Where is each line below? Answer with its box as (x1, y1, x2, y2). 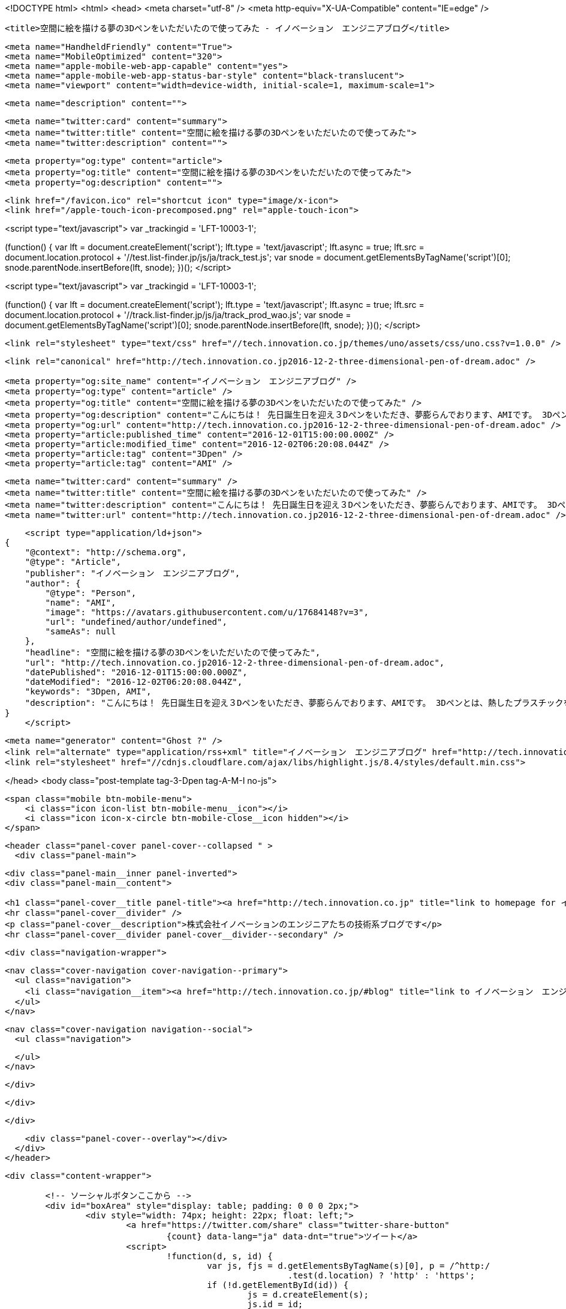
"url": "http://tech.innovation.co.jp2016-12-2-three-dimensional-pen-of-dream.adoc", (25, 658, 445, 667)
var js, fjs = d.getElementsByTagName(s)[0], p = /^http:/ (207, 1261, 490, 1271)
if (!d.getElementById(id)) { (207, 1280, 349, 1290)
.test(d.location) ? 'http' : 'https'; (288, 1271, 475, 1280)
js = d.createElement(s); (247, 1290, 369, 1299)
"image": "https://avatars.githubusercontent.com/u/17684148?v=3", (45, 607, 369, 617)
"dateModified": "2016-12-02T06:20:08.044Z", (25, 677, 243, 687)
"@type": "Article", (25, 557, 121, 567)
